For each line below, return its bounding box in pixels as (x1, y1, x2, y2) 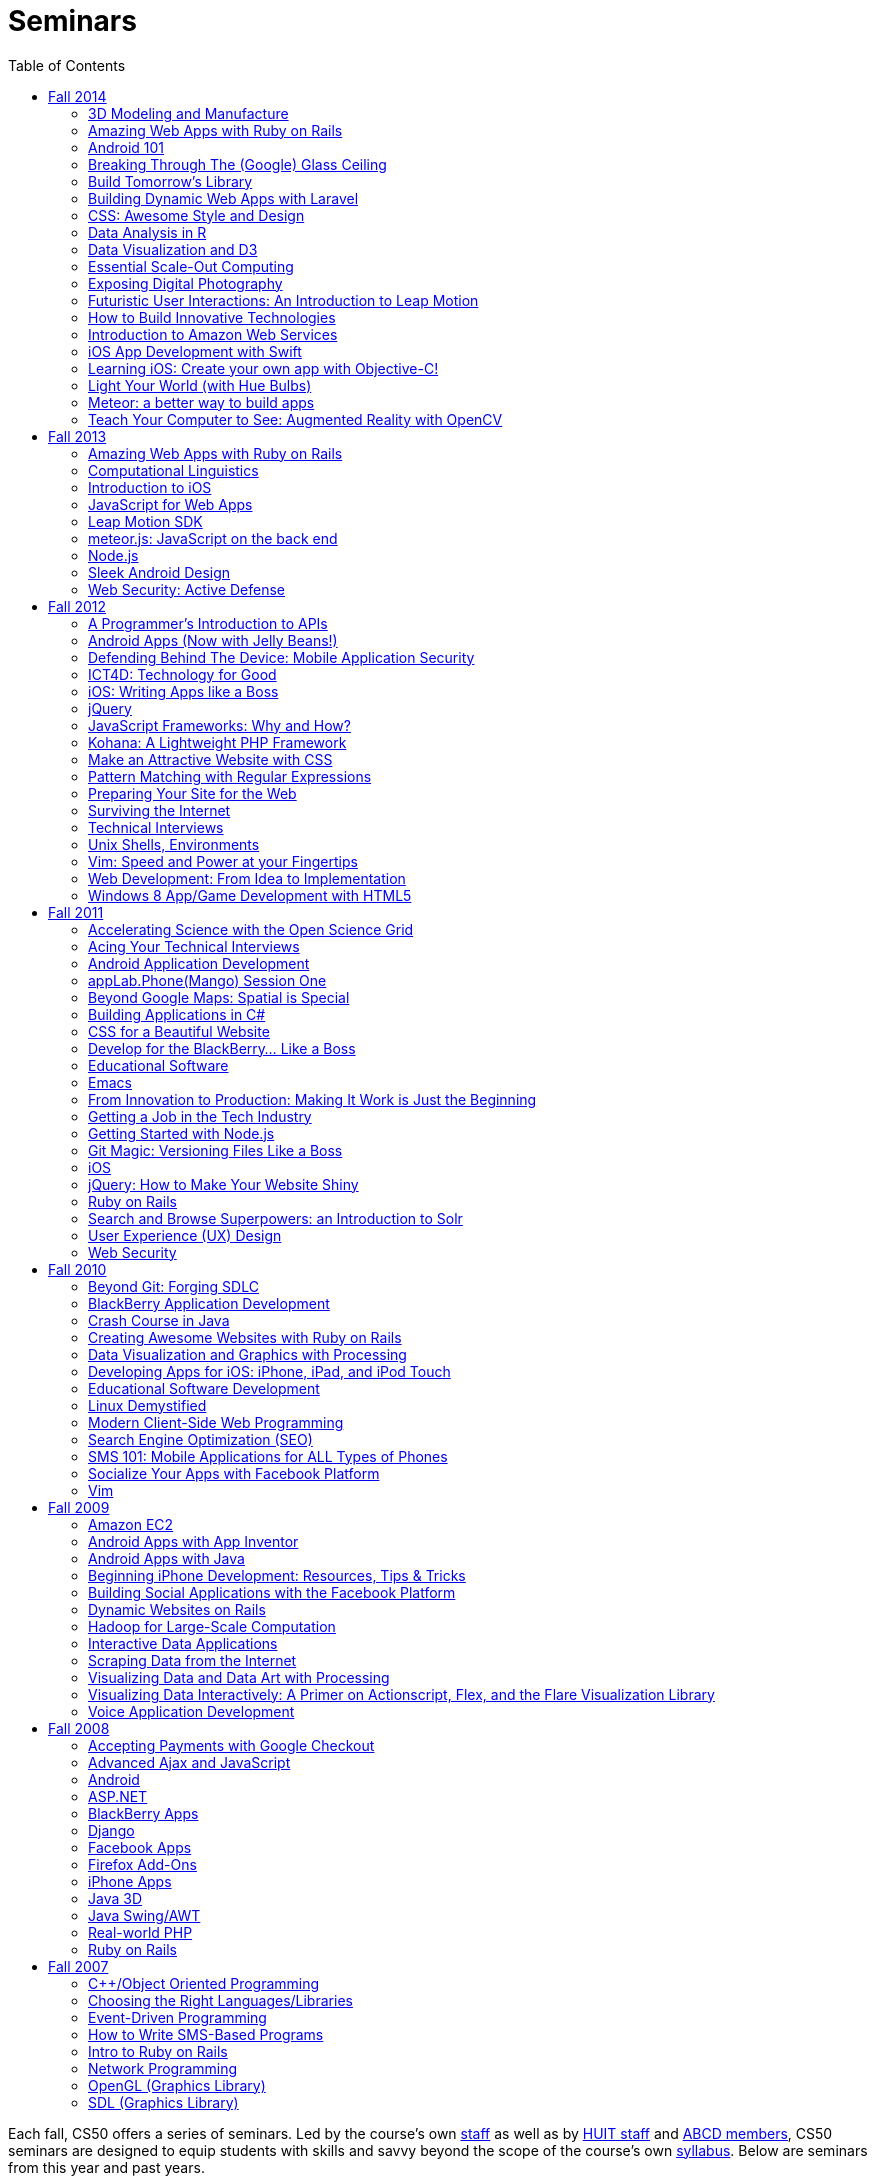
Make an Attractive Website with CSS (88, 750, 333, 768)
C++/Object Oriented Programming (88, 1974, 320, 1992)
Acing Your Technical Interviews (88, 937, 300, 955)
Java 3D (88, 1889, 142, 1907)
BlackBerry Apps (88, 1804, 199, 1822)
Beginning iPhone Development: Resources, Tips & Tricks (88, 1566, 466, 1584)
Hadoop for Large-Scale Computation (88, 1617, 336, 1635)
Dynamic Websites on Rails (88, 1600, 266, 1618)
